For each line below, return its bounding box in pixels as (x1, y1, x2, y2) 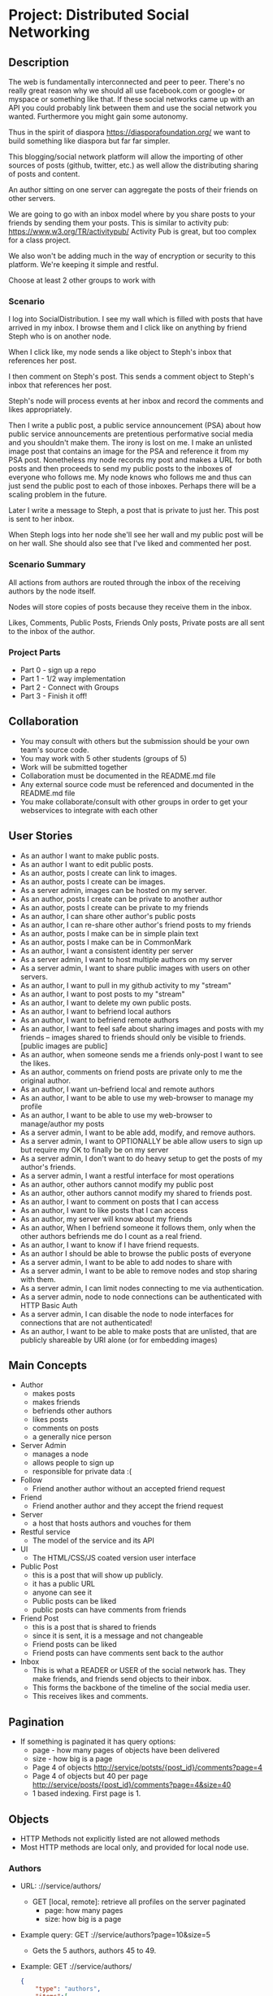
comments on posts (32, 1423, 99, 1434)
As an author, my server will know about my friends (19, 1214, 193, 1223)
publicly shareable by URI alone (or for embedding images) (19, 1335, 218, 1345)
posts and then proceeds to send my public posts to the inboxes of (8, 464, 232, 474)
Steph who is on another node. (8, 331, 111, 341)
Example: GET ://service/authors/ (19, 1962, 132, 1972)
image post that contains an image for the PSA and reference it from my (8, 446, 249, 457)
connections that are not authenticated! (19, 1317, 153, 1328)
